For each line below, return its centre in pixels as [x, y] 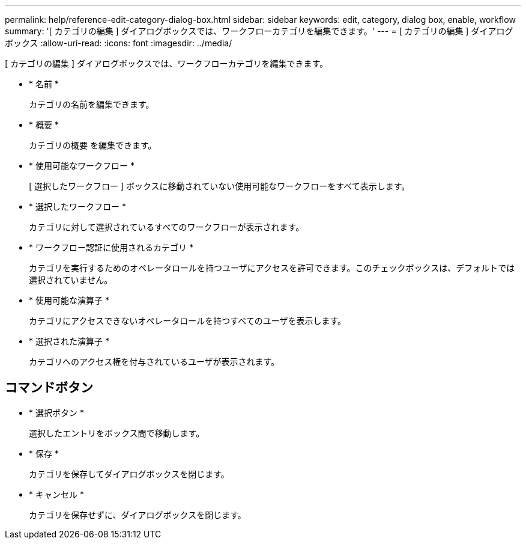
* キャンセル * [56, 494]
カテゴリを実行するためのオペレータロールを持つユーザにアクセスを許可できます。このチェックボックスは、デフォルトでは [272, 268]
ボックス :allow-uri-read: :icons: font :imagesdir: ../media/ [119, 43]
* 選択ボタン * [56, 412]
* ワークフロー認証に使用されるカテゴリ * [111, 247]
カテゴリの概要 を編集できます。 [93, 145]
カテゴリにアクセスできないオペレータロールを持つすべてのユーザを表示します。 [188, 321]
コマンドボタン [49, 388]
